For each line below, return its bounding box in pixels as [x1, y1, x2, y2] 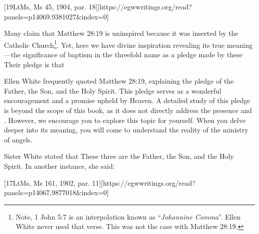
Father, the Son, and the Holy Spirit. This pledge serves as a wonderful [4, 85, 222, 96]
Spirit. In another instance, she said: [4, 160, 115, 171]
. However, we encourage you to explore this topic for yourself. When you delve [4, 115, 246, 125]
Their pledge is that [4, 59, 65, 69]
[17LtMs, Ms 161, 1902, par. [4, 177, 90, 188]
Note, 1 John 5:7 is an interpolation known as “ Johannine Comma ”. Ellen [15, 211, 241, 222]
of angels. [4, 134, 33, 144]
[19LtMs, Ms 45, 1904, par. [4, 1, 87, 11]
